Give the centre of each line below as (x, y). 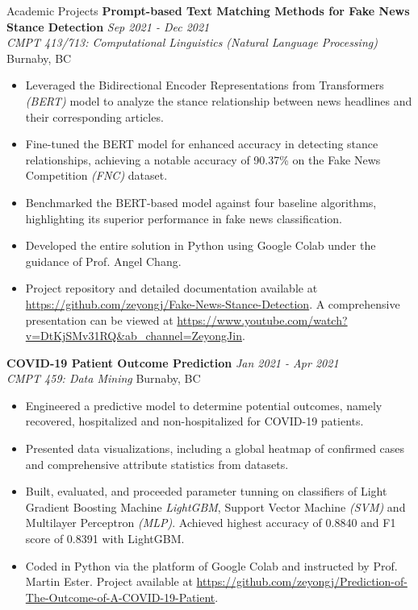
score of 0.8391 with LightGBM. (105, 539)
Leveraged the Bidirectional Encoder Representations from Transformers (205, 85)
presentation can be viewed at (99, 320)
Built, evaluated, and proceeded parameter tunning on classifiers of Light (206, 491)
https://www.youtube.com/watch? (262, 320)
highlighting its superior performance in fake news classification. (184, 218)
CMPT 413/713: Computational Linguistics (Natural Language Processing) (192, 42)
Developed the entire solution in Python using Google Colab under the (201, 245)
